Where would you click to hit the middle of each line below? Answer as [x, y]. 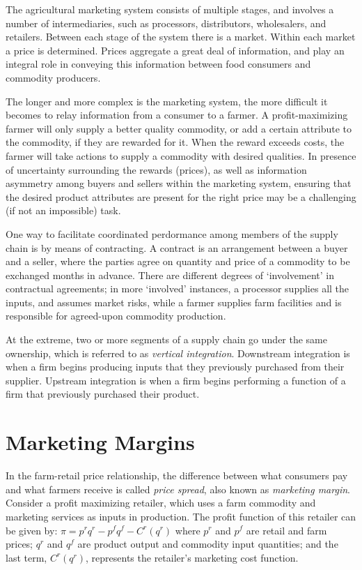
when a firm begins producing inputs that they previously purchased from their [175, 367]
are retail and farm [286, 530]
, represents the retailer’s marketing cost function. [192, 557]
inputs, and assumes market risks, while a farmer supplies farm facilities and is [174, 302]
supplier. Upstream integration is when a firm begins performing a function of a [176, 380]
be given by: [32, 530]
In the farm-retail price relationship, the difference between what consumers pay [177, 475]
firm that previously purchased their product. [103, 394]
